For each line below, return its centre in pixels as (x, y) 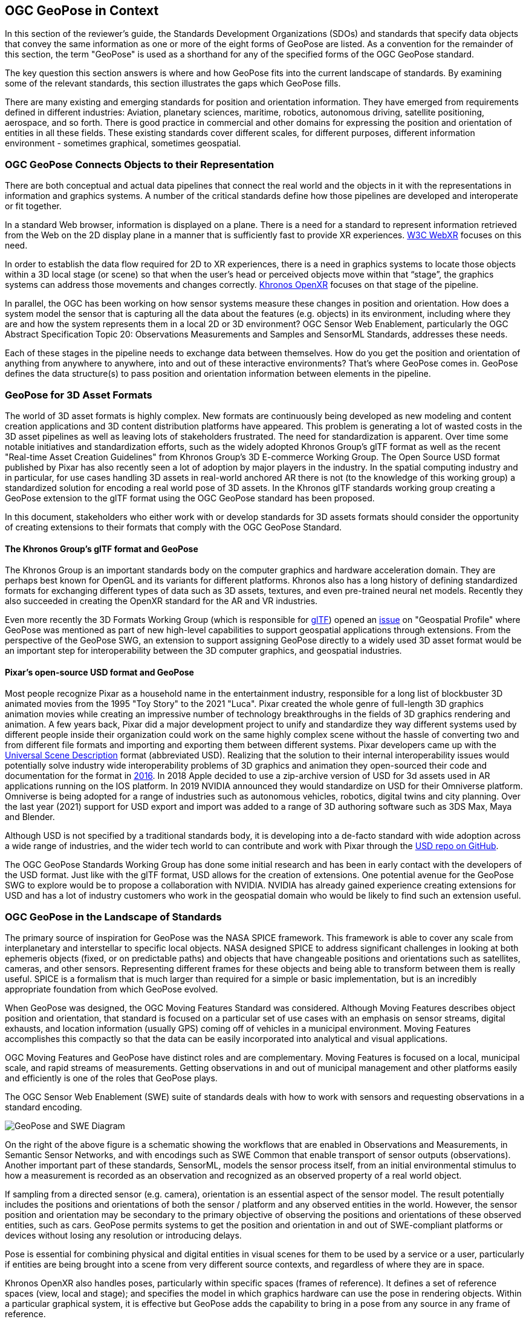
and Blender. (30, 817)
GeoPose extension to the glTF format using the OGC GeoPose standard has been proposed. (190, 498)
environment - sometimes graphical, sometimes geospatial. (123, 143)
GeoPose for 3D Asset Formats (79, 395)
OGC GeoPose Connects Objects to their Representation (140, 164)
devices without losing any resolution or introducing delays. (123, 1236)
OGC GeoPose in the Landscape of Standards (113, 917)
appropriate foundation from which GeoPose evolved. (112, 989)
